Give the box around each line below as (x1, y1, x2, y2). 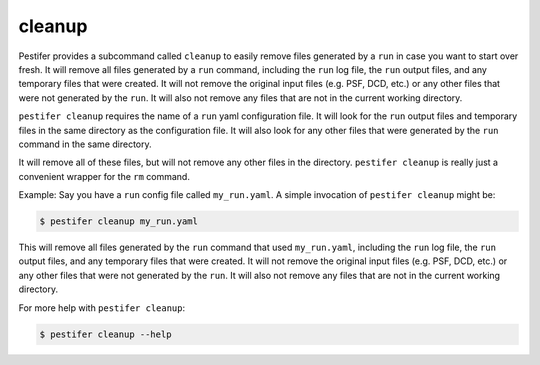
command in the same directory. (18, 138, 152, 150)
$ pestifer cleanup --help (39, 328, 172, 340)
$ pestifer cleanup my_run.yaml (39, 216, 199, 227)
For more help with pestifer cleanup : (18, 301, 185, 314)
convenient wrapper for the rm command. (18, 170, 190, 182)
